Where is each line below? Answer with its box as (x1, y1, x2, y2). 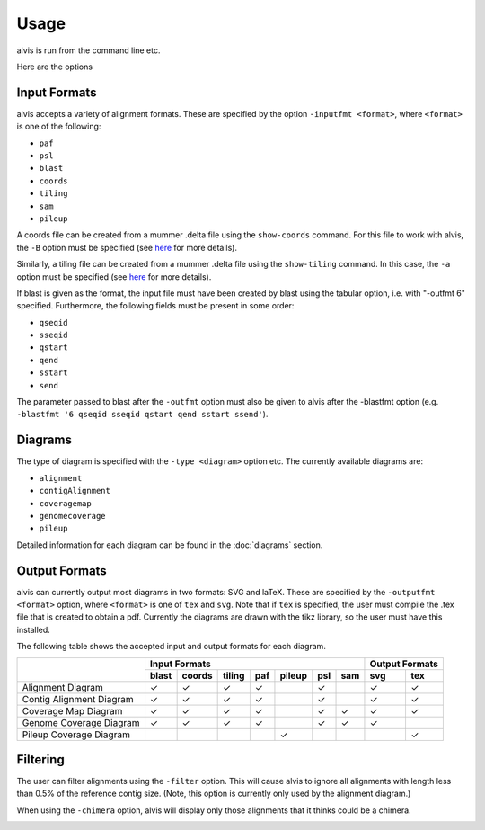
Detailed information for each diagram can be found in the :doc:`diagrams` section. (16, 540, 323, 550)
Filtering (16, 752, 65, 767)
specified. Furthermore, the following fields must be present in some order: (16, 300, 295, 311)
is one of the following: (16, 121, 101, 132)
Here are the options (16, 61, 93, 72)
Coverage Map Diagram (22, 704, 123, 717)
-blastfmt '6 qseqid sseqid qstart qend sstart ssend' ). (16, 409, 269, 420)
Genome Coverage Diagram (22, 716, 140, 728)
